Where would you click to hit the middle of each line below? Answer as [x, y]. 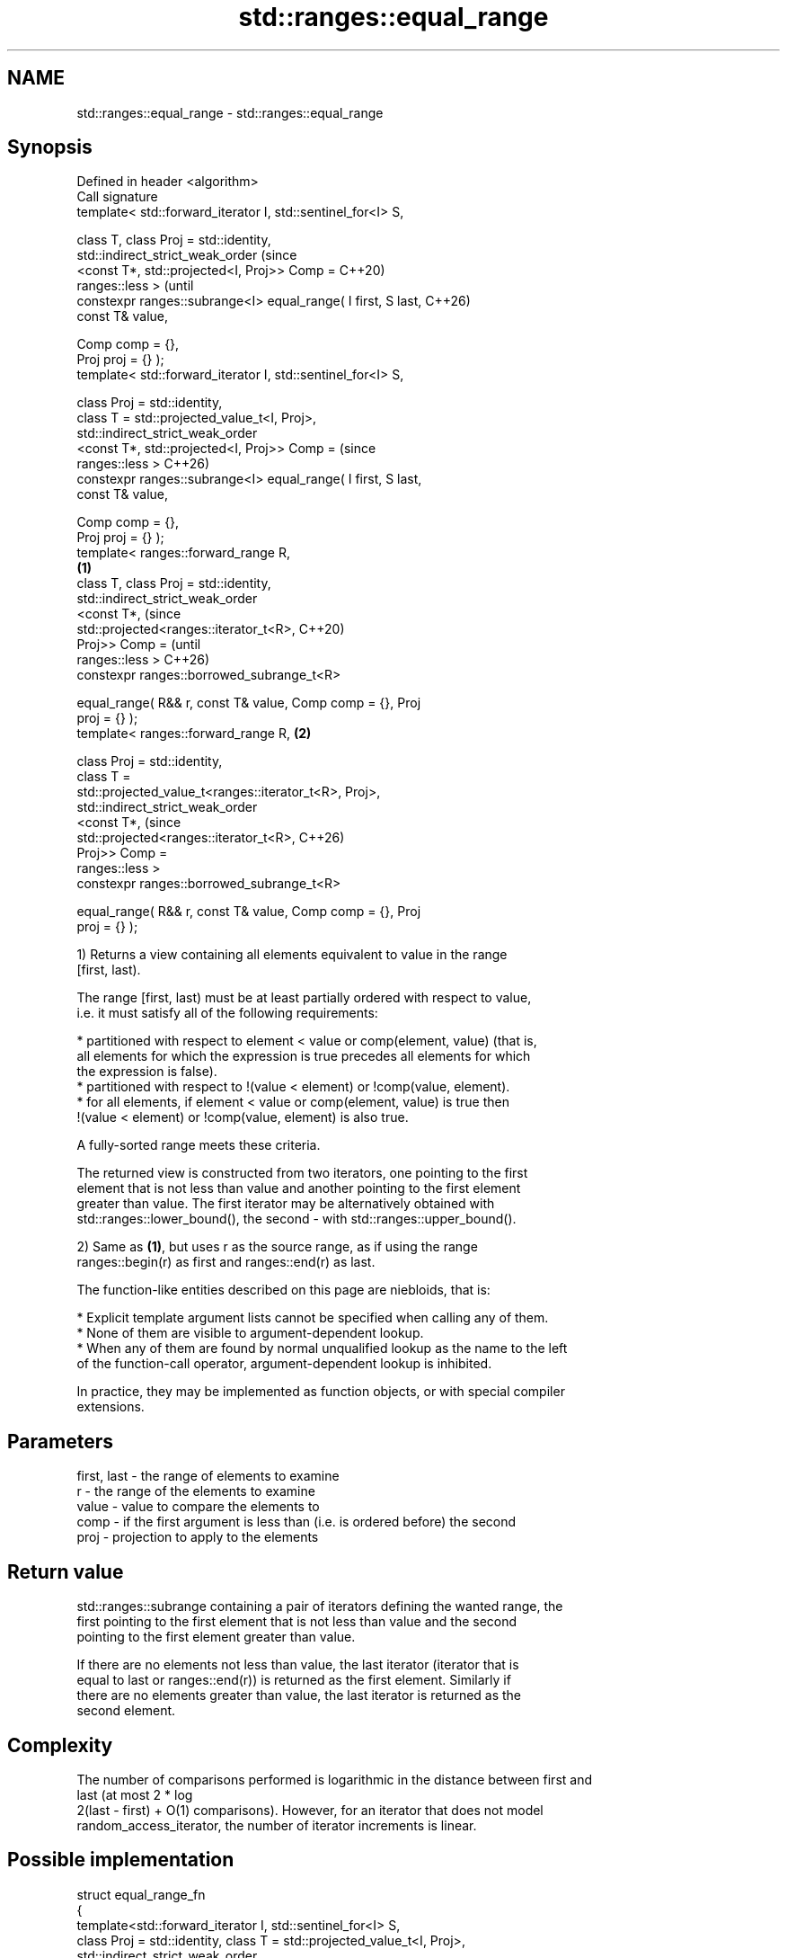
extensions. [111, 1407]
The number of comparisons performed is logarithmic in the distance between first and [334, 1779]
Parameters [60, 1441]
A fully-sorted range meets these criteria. [199, 1145]
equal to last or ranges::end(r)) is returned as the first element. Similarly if [294, 1680]
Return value [66, 1571]
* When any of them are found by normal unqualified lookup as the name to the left [322, 1348]
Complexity [60, 1745]
